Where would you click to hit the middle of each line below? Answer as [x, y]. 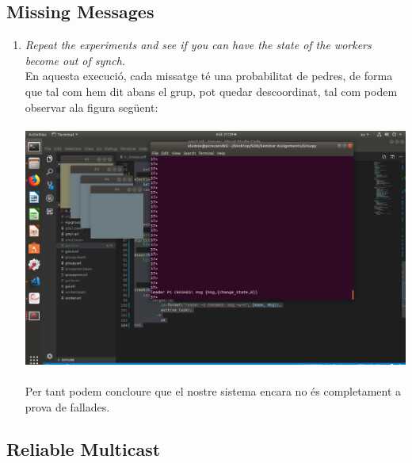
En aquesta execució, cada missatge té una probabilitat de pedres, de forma [209, 76]
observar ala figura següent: [92, 107]
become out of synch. [75, 60]
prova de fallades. [67, 406]
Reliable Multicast [84, 449]
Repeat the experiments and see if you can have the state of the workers [198, 45]
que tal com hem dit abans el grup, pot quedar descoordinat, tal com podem [211, 91]
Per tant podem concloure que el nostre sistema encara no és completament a [213, 390]
